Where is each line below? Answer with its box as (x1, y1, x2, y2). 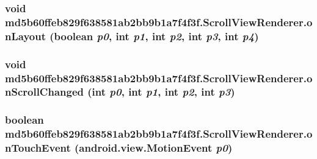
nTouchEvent (5, 140, 71, 155)
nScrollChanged (5, 84, 84, 99)
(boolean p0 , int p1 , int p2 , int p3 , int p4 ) (49, 28, 259, 43)
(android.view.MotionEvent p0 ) (75, 140, 233, 155)
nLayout (5, 28, 46, 43)
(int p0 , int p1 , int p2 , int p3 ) (87, 84, 235, 99)
